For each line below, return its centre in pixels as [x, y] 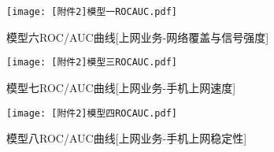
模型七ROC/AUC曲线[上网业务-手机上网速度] [121, 87]
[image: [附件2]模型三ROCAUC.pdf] [92, 63]
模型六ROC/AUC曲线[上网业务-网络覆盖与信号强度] [138, 37]
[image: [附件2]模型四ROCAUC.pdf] [92, 113]
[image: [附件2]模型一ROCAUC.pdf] [92, 12]
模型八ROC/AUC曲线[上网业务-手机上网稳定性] [127, 138]
